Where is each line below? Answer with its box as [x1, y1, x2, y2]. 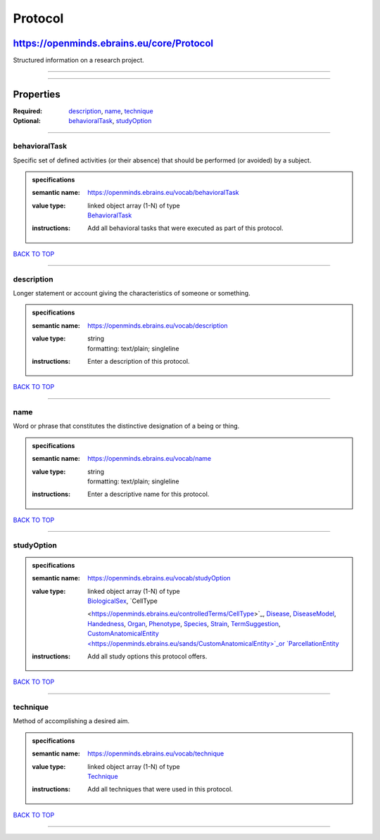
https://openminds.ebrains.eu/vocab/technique [87, 749, 224, 758]
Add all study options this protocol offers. [87, 651, 208, 661]
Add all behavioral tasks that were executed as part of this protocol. [87, 224, 284, 232]
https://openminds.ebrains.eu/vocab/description [87, 321, 228, 330]
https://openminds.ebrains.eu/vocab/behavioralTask [87, 189, 239, 197]
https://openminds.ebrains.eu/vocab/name [87, 454, 211, 463]
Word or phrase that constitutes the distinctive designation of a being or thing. [13, 422, 240, 431]
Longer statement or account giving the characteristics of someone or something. [13, 288, 251, 297]
